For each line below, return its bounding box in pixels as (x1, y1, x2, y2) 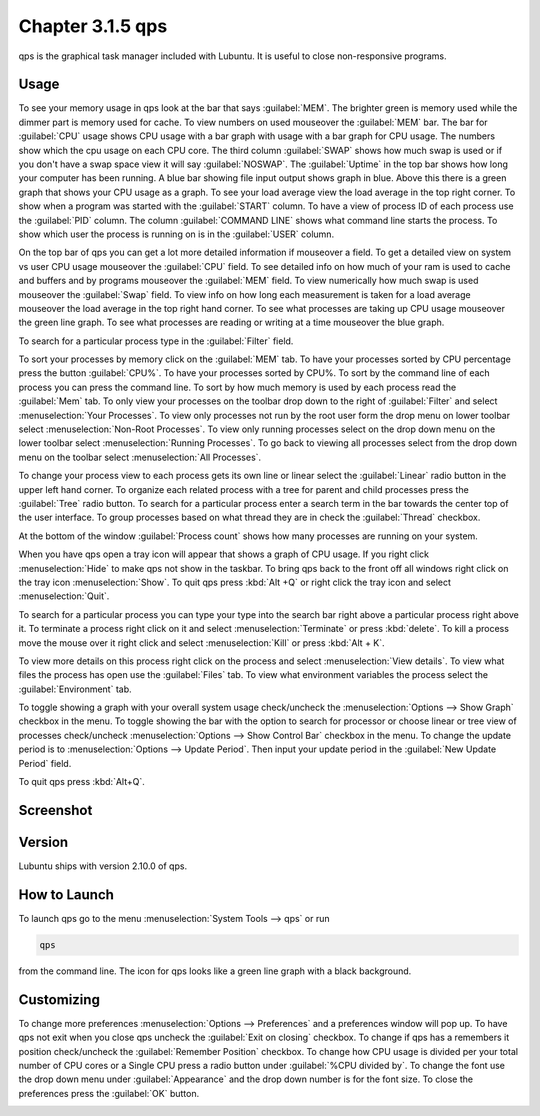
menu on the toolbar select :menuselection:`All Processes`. (18, 451, 262, 463)
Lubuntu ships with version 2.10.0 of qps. (18, 860, 188, 872)
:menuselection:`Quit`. (18, 590, 110, 602)
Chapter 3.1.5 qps (18, 15, 168, 37)
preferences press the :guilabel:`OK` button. (18, 1087, 200, 1099)
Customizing (18, 991, 100, 1008)
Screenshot (18, 801, 93, 819)
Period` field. (18, 757, 72, 769)
